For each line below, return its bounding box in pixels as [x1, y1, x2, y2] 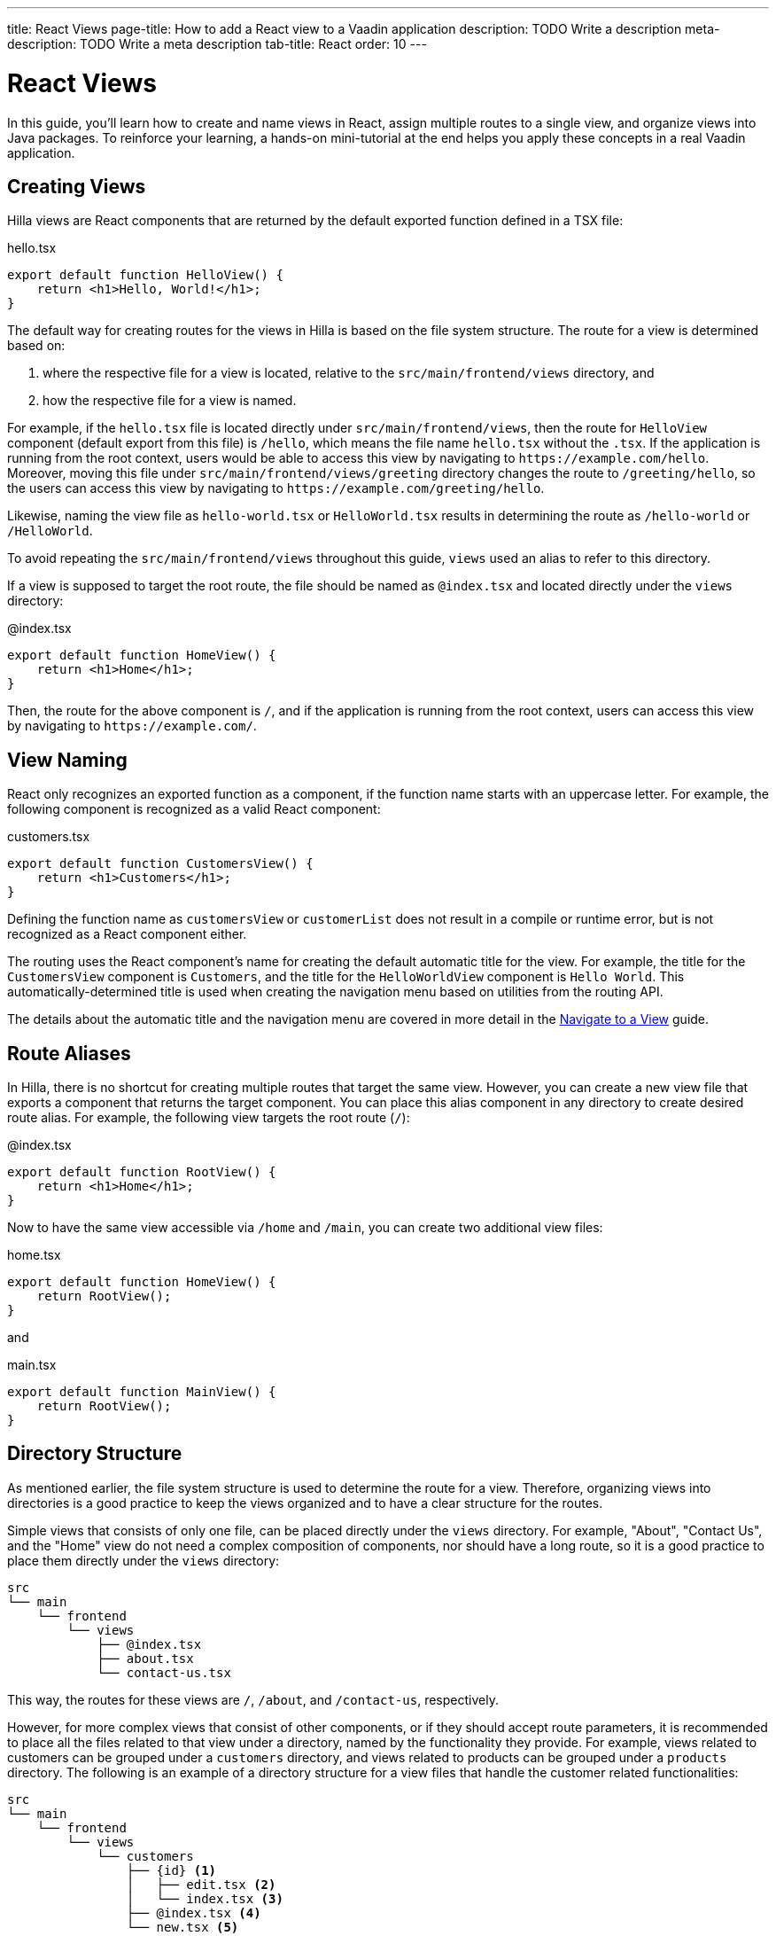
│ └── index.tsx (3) [126, 1891, 283, 1906]
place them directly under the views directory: [7, 1552, 280, 1568]
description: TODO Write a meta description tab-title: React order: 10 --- [7, 36, 427, 51]
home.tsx [7, 1247, 61, 1263]
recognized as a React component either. [7, 926, 247, 942]
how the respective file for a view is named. [43, 393, 297, 409]
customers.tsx [7, 829, 90, 845]
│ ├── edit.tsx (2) [126, 1877, 276, 1892]
